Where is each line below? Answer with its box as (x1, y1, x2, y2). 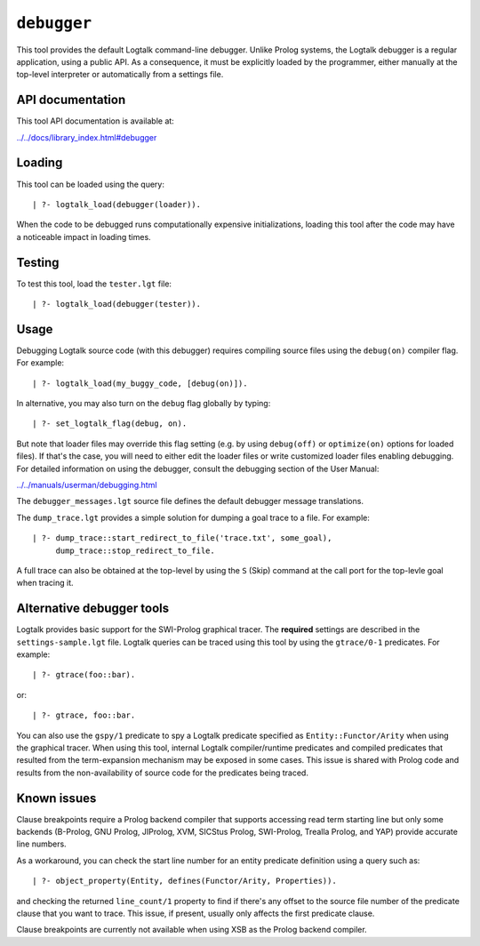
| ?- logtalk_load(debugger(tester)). (32, 299, 202, 309)
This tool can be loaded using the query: (16, 179, 164, 189)
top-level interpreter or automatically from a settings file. (16, 69, 224, 80)
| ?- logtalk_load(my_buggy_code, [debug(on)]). (32, 378, 248, 389)
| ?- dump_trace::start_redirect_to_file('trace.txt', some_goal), (32, 533, 332, 543)
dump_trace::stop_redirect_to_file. (55, 545, 215, 556)
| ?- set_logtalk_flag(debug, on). (32, 419, 188, 429)
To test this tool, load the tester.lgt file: (16, 278, 172, 289)
